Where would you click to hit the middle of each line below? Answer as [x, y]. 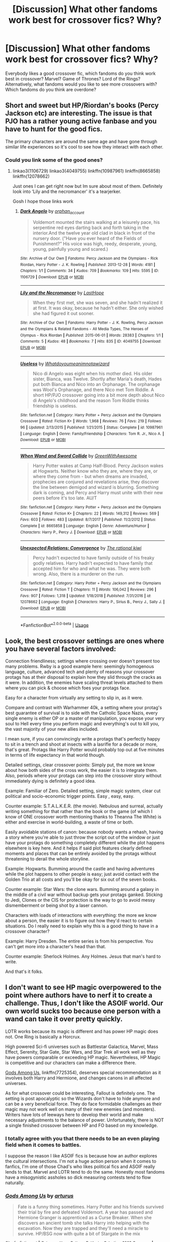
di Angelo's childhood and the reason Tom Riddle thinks [91, 400]
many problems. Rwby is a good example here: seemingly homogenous [80, 667]
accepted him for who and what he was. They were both [92, 569]
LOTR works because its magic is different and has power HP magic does [82, 1031]
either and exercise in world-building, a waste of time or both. [70, 822]
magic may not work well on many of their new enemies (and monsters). [80, 1109]
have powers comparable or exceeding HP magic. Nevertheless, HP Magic [83, 1057]
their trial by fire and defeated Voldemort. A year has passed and [85, 1212]
